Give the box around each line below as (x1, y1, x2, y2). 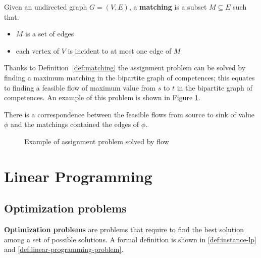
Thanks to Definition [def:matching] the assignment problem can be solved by (4, 62, 246, 73)
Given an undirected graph (4, 2, 87, 12)
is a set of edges (25, 28, 74, 39)
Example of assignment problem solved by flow (24, 136, 169, 146)
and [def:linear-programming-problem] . (4, 244, 124, 254)
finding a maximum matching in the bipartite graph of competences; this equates (4, 72, 255, 82)
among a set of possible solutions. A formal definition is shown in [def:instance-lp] (4, 234, 257, 244)
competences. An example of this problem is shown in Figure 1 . (4, 92, 200, 103)
